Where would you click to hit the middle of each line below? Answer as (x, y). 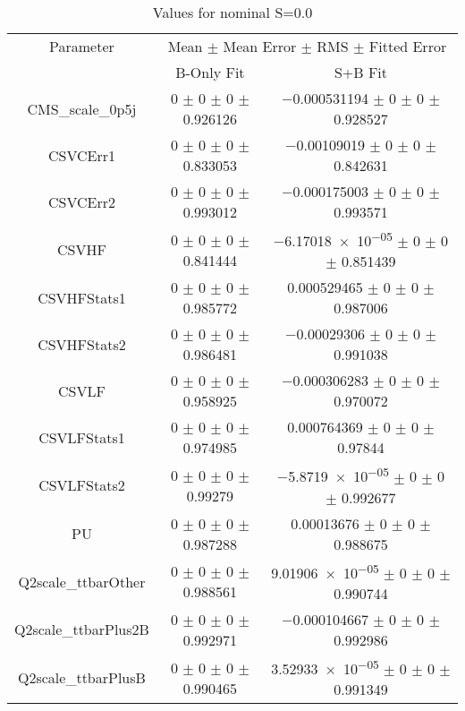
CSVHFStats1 (82, 297)
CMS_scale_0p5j (82, 108)
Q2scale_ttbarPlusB (82, 678)
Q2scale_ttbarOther (82, 581)
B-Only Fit (210, 72)
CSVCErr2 (81, 201)
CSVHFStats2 (82, 344)
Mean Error (260, 46)
